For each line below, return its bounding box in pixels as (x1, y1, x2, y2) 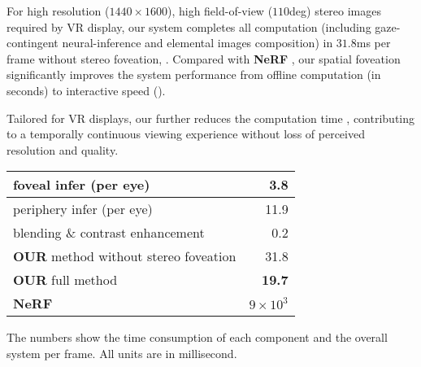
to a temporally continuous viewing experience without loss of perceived (7, 125, 365, 142)
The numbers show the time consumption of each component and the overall (7, 329, 388, 346)
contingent (7, 34, 59, 51)
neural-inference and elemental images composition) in (62, 34, 333, 51)
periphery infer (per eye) (13, 199, 153, 219)
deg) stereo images (289, 2, 382, 19)
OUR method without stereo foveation (13, 247, 237, 266)
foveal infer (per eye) (13, 175, 150, 194)
